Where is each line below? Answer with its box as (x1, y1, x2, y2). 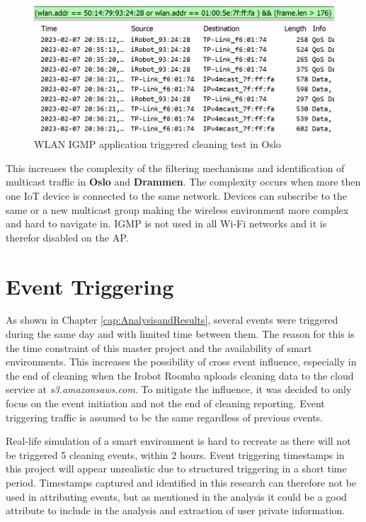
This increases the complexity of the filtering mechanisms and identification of (6, 160, 345, 175)
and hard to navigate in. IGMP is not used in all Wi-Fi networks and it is (6, 216, 327, 231)
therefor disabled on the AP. (6, 229, 129, 244)
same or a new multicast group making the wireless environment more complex (6, 202, 349, 217)
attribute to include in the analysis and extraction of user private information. (6, 503, 345, 518)
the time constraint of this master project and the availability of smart (6, 340, 312, 355)
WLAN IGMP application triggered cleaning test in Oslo (34, 137, 281, 152)
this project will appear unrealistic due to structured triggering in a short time (6, 461, 347, 476)
